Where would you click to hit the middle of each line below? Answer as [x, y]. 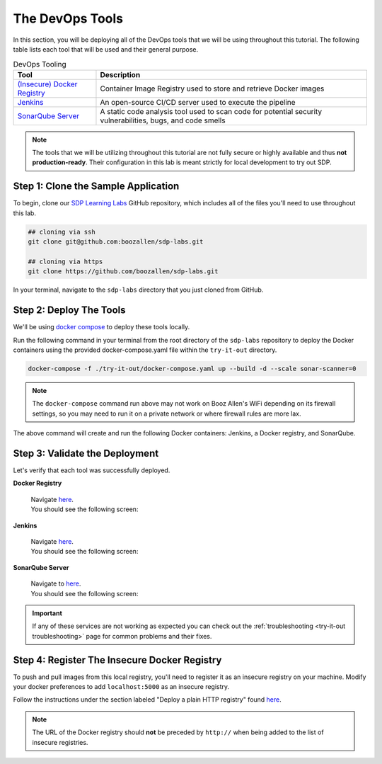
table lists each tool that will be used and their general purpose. [106, 49]
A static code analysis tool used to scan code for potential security [211, 111]
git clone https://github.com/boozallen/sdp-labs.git [123, 272]
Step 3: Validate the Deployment [86, 453]
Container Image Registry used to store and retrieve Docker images [212, 89]
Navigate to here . [56, 583]
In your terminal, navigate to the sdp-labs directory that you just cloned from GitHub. [138, 290]
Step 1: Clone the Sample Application [96, 187]
